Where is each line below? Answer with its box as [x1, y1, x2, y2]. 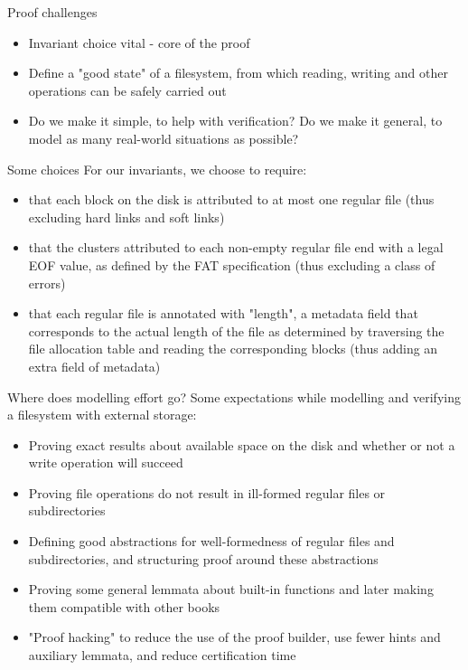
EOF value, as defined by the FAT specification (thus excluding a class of [28, 255, 435, 274]
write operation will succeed [28, 453, 183, 472]
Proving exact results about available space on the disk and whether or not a [28, 435, 455, 454]
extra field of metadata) [28, 356, 161, 375]
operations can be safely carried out [28, 80, 227, 99]
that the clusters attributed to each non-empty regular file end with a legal [28, 238, 444, 257]
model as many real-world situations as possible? [28, 128, 299, 147]
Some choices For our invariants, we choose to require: [7, 159, 307, 178]
